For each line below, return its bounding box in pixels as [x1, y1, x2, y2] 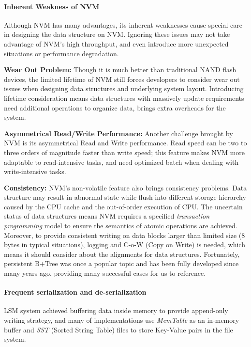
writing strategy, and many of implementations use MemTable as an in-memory [4, 315, 239, 325]
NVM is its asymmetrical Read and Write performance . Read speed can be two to [4, 138, 247, 148]
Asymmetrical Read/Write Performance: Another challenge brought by [4, 128, 233, 138]
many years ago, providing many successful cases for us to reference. [4, 268, 206, 278]
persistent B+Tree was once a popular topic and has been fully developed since [4, 258, 239, 268]
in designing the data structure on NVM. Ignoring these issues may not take [4, 29, 230, 39]
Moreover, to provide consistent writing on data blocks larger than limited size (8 [4, 230, 245, 240]
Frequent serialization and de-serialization [4, 287, 147, 297]
